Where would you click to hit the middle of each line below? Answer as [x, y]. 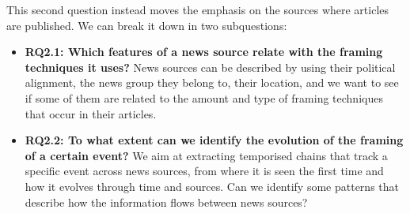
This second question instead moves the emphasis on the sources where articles [198, 9]
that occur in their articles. [91, 113]
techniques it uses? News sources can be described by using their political [210, 67]
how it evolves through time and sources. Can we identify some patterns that [212, 186]
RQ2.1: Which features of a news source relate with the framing [204, 52]
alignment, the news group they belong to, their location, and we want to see [212, 82]
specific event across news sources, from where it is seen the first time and [204, 171]
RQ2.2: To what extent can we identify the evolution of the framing [214, 140]
